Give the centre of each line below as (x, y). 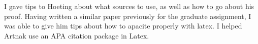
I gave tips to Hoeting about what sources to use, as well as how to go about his (129, 6)
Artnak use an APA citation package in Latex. (77, 35)
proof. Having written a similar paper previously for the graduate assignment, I (128, 16)
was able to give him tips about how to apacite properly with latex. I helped (123, 26)
